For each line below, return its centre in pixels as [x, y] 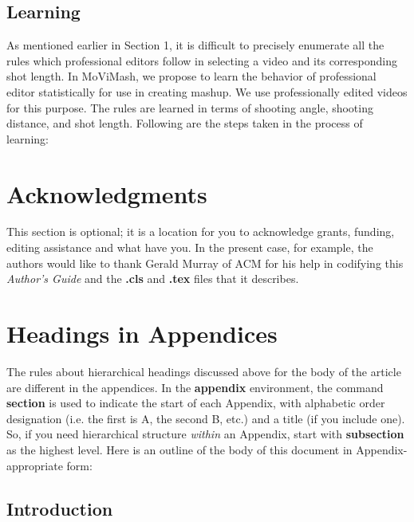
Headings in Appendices [142, 334]
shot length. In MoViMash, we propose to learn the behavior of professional [191, 76]
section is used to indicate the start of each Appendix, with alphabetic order [196, 403]
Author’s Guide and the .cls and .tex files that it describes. [153, 279]
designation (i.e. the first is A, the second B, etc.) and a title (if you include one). [206, 418]
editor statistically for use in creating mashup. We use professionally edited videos [207, 91]
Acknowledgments [107, 193]
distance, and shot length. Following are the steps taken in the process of [185, 123]
